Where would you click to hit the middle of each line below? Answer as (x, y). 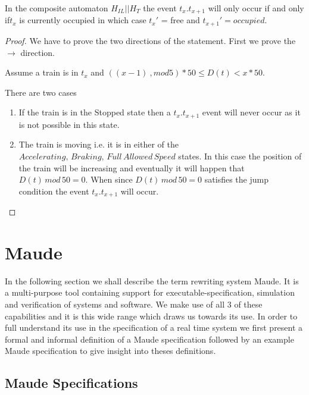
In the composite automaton (57, 8)
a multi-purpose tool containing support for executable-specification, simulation (150, 292)
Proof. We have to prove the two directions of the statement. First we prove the (150, 40)
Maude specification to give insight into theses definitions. (110, 351)
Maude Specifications (71, 383)
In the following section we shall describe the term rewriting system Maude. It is (152, 280)
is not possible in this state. (69, 124)
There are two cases (41, 92)
